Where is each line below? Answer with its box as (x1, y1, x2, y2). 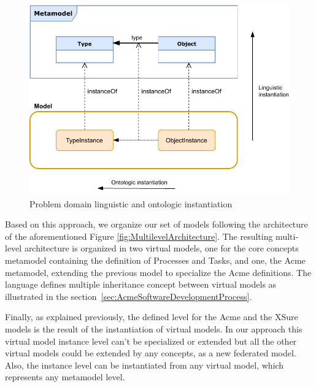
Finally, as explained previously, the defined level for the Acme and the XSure (5, 310, 298, 323)
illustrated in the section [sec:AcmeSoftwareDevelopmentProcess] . (5, 289, 252, 302)
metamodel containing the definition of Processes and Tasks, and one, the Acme (5, 254, 306, 267)
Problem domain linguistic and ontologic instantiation (29, 197, 233, 210)
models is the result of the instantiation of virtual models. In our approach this (5, 323, 303, 335)
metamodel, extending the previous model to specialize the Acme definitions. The (5, 266, 312, 278)
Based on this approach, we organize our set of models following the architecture (5, 218, 308, 231)
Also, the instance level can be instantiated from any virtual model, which (5, 358, 284, 371)
